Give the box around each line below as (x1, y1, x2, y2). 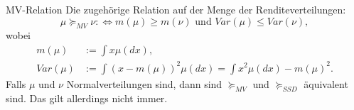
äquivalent (304, 76, 348, 91)
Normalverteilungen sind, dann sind (66, 76, 222, 91)
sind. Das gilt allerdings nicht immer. (6, 91, 168, 106)
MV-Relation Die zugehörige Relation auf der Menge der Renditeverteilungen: (6, 2, 346, 16)
